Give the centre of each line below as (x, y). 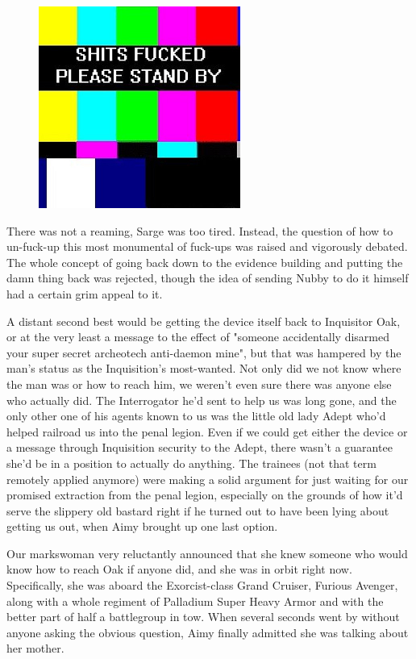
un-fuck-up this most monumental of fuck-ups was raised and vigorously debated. (207, 246)
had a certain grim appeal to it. (85, 293)
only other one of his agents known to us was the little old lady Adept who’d (196, 416)
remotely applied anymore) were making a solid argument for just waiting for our (208, 479)
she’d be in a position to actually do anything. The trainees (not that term (191, 463)
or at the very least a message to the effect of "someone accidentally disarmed (198, 337)
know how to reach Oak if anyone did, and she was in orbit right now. (179, 569)
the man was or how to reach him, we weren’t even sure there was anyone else (199, 384)
